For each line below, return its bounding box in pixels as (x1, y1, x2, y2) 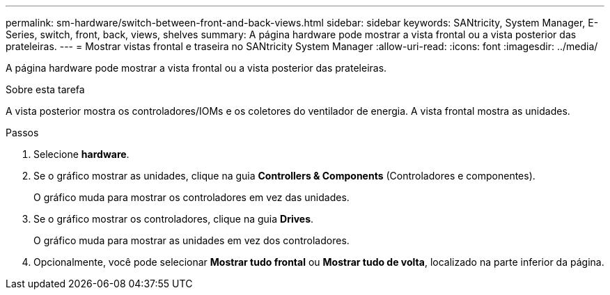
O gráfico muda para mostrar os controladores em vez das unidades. (33, 191, 350, 203)
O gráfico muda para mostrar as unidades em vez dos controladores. (33, 234, 350, 246)
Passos (6, 127, 39, 138)
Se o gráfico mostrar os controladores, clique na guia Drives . (33, 213, 314, 225)
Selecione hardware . (33, 148, 130, 160)
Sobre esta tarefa (6, 83, 85, 95)
